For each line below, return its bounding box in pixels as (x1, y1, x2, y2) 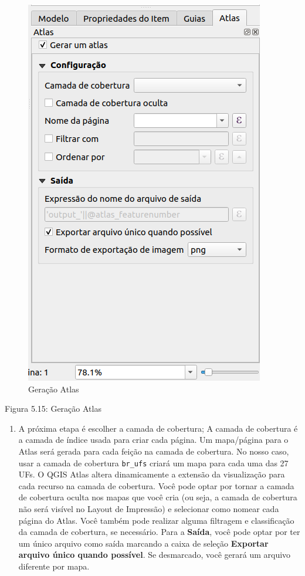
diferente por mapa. (18, 560, 90, 572)
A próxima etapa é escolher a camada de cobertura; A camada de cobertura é (18, 422, 298, 434)
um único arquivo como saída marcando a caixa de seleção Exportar (18, 537, 269, 549)
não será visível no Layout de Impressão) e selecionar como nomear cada (18, 503, 279, 514)
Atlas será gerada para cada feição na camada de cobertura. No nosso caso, (18, 445, 289, 457)
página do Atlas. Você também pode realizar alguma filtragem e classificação (18, 514, 294, 526)
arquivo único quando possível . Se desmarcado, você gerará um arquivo (18, 548, 291, 561)
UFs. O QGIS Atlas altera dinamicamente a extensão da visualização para (18, 468, 285, 480)
